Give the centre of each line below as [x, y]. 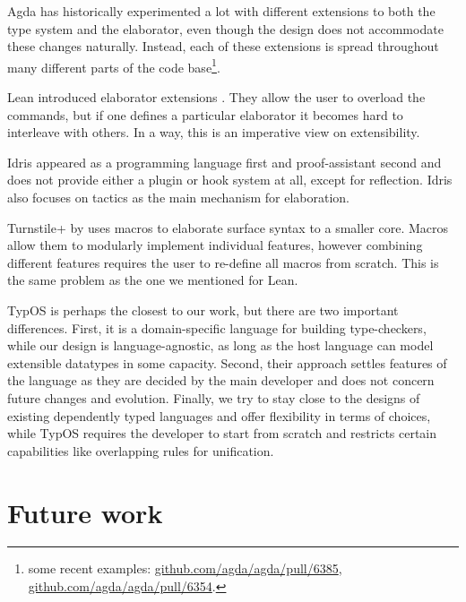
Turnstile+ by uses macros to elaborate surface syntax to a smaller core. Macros [228, 227]
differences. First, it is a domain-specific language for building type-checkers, [217, 327]
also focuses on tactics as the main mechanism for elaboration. [179, 197]
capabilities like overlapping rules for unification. [141, 450]
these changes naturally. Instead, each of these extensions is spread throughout [223, 46]
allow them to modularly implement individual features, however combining [215, 245]
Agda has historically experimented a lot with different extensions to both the [221, 11]
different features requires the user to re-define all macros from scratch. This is [223, 262]
